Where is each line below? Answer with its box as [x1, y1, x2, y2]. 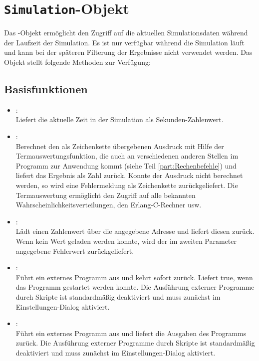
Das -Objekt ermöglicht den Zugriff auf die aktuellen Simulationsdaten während [4, 27, 248, 38]
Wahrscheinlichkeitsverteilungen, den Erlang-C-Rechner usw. [15, 199, 202, 210]
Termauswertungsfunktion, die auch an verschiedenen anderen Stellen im [15, 151, 239, 161]
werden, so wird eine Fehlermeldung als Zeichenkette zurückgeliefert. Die [15, 180, 238, 190]
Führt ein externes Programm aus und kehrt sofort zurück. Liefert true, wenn [15, 272, 253, 282]
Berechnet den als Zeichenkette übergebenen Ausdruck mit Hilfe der [15, 141, 224, 151]
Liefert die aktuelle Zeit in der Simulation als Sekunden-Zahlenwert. [15, 114, 224, 125]
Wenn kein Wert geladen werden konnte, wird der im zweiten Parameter [15, 235, 237, 246]
